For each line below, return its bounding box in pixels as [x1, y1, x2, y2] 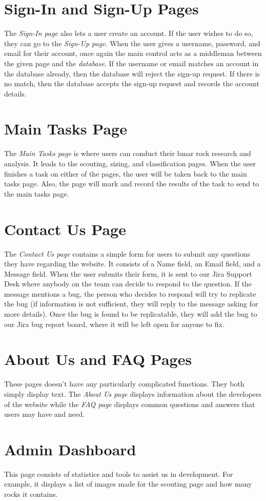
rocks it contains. [4, 489, 58, 499]
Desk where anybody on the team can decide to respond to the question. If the [4, 278, 252, 289]
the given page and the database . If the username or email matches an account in [4, 57, 259, 68]
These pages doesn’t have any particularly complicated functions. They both [4, 378, 244, 389]
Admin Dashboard [4, 438, 136, 459]
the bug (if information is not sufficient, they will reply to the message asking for [4, 298, 258, 309]
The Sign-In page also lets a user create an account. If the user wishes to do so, [4, 28, 253, 38]
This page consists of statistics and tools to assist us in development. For [4, 468, 233, 479]
